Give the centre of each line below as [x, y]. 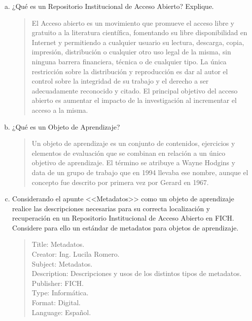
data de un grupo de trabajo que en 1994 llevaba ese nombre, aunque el [140, 172]
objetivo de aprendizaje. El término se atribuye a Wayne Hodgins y [133, 162]
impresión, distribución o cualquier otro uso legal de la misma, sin [131, 52]
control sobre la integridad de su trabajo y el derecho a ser [120, 81]
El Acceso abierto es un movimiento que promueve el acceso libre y [133, 23]
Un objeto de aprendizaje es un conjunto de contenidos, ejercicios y [133, 143]
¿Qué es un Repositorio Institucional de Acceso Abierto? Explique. [113, 6]
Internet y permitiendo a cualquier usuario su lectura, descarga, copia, [138, 42]
